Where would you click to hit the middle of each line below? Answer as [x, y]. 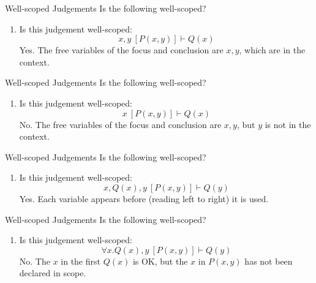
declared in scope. [53, 273]
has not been [269, 261]
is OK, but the [160, 261]
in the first [81, 261]
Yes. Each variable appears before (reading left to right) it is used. [144, 198]
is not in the [288, 124]
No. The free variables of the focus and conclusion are [120, 124]
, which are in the [272, 50]
